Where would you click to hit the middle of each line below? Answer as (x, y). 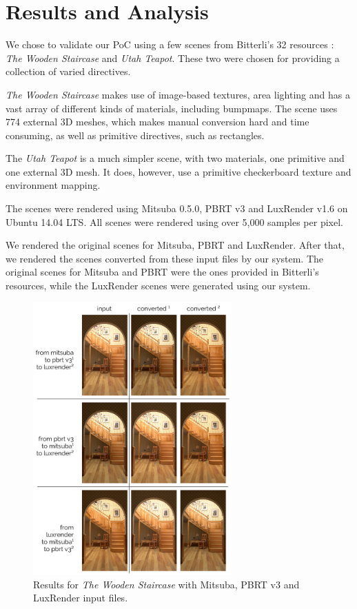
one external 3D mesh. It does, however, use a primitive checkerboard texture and (178, 171)
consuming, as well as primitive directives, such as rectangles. (135, 135)
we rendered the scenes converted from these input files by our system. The (165, 258)
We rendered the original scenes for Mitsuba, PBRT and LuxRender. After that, (175, 245)
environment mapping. (53, 185)
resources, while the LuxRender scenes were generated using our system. (158, 286)
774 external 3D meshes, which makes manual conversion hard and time (157, 122)
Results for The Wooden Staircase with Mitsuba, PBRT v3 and (166, 584)
